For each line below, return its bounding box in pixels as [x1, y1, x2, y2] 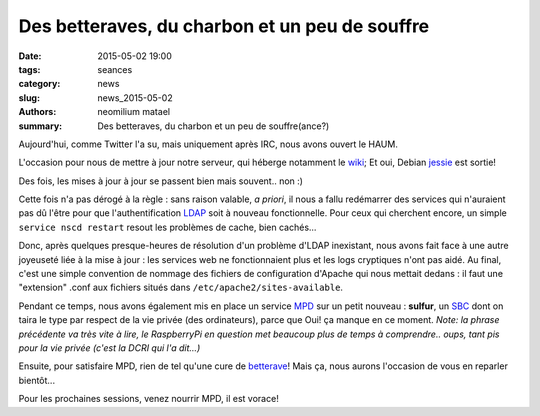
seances [97, 63, 133, 75]
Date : [18, 50, 42, 62]
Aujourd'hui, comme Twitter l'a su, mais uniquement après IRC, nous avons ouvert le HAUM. [18, 138, 399, 150]
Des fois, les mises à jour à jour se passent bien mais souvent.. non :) [18, 175, 304, 187]
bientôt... [18, 374, 55, 386]
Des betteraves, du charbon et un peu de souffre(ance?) [97, 120, 330, 132]
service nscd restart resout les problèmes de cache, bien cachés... [18, 221, 317, 233]
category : [18, 78, 61, 90]
